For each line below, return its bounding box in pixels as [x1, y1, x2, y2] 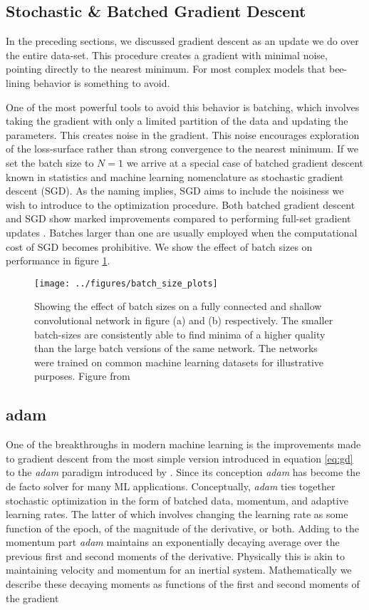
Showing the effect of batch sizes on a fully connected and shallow [34, 299, 322, 314]
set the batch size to [6, 155, 94, 170]
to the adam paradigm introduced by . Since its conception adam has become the [6, 465, 360, 480]
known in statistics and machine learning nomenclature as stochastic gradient [6, 169, 344, 184]
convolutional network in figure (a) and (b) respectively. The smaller [34, 312, 333, 327]
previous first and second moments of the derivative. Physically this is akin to [6, 548, 345, 563]
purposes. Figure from [34, 368, 130, 383]
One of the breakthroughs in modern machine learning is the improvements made [6, 437, 361, 452]
